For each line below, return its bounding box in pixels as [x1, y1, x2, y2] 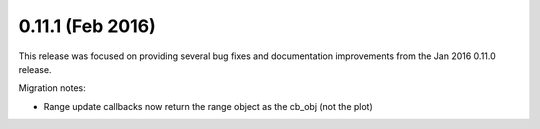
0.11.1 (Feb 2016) [18, 15, 157, 37]
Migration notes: [18, 82, 87, 94]
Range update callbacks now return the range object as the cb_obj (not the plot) [43, 100, 374, 112]
